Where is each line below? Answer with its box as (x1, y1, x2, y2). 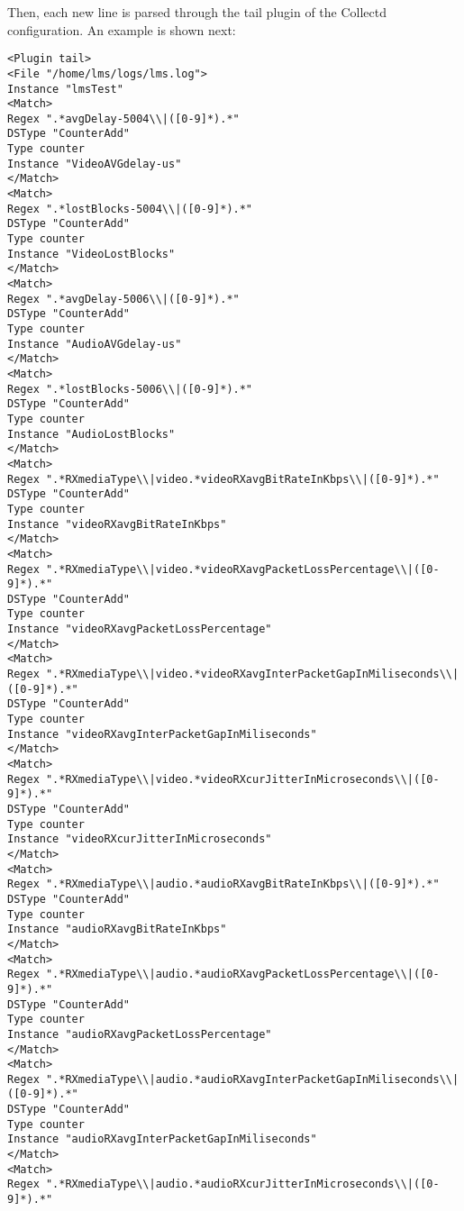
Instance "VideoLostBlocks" (7, 247, 176, 260)
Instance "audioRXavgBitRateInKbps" (7, 923, 227, 936)
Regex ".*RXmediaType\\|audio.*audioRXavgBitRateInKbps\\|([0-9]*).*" (7, 878, 440, 891)
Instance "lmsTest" (7, 82, 123, 96)
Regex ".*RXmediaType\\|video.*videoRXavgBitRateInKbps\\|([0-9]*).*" (7, 472, 440, 486)
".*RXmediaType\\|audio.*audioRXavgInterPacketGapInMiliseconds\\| (45, 1072, 459, 1086)
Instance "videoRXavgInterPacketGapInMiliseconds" (7, 727, 317, 741)
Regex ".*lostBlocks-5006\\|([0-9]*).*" (7, 382, 253, 396)
